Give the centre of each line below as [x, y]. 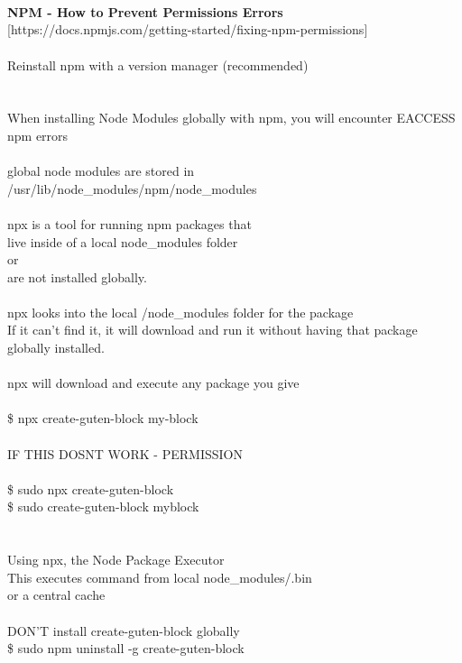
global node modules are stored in [101, 171]
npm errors [38, 135]
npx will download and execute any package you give [153, 383]
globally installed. [56, 348]
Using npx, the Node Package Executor [116, 560]
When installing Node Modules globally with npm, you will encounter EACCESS [231, 118]
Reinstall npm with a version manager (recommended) [158, 64]
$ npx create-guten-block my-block [103, 418]
